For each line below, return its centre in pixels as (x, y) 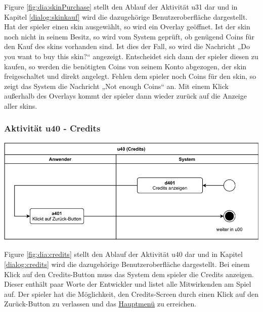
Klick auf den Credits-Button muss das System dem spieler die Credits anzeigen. (129, 274)
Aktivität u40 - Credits (52, 128)
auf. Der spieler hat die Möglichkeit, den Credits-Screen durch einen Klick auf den (131, 294)
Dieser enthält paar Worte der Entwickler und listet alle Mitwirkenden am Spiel (128, 284)
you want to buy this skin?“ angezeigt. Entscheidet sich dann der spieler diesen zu (131, 56)
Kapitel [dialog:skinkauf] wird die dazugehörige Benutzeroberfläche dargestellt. (126, 16)
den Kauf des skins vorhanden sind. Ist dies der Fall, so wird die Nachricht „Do (127, 46)
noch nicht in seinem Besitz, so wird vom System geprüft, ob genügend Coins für (129, 36)
